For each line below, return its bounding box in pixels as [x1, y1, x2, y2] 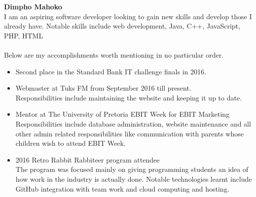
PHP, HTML [4, 30, 43, 40]
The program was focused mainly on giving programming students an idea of [15, 164, 249, 174]
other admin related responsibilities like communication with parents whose [15, 128, 244, 138]
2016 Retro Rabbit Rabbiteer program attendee [15, 154, 160, 164]
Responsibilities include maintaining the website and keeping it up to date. [15, 92, 242, 102]
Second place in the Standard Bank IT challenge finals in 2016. [15, 66, 206, 76]
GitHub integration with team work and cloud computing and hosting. [15, 183, 229, 194]
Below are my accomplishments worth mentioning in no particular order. [4, 49, 224, 60]
